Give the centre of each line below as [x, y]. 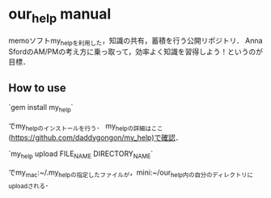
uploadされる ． [30, 185]
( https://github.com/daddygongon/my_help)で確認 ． [96, 137]
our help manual [60, 15]
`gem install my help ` [41, 108]
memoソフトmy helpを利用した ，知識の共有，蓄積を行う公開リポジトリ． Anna [135, 41]
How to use [37, 88]
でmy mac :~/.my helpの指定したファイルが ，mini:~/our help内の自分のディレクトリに [131, 173]
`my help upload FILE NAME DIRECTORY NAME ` [81, 154]
